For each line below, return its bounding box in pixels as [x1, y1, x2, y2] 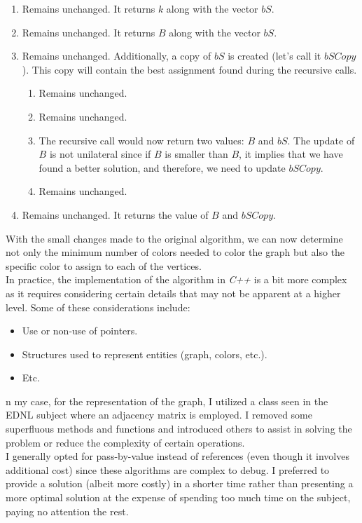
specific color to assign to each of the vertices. [6, 258, 202, 273]
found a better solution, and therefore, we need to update [39, 160, 286, 175]
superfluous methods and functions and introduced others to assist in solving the [6, 421, 352, 436]
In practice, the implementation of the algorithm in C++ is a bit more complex [6, 272, 347, 287]
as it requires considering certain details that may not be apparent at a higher [6, 285, 341, 300]
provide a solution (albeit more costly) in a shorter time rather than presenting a [6, 476, 354, 491]
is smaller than [165, 147, 228, 161]
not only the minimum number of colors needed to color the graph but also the [6, 245, 345, 259]
